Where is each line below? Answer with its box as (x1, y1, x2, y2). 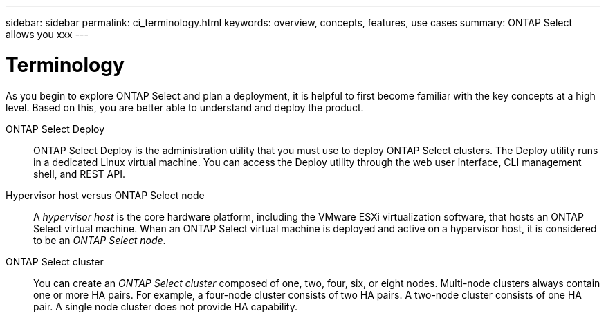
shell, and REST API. (33, 167, 125, 180)
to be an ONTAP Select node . (33, 234, 166, 246)
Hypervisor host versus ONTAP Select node (6, 189, 205, 201)
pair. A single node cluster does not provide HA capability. (33, 300, 298, 312)
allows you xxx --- (6, 28, 89, 40)
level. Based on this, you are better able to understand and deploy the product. (6, 101, 364, 113)
